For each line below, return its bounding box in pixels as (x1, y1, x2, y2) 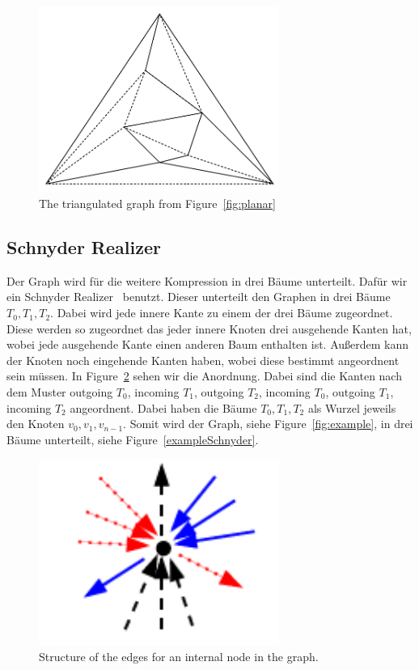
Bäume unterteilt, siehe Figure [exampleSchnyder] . (6, 430, 259, 447)
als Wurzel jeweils (307, 399, 396, 416)
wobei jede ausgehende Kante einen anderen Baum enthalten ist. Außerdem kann (6, 336, 409, 353)
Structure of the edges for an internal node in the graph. (39, 648, 319, 665)
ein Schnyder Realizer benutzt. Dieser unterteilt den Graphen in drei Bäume (6, 288, 391, 305)
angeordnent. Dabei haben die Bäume (70, 399, 257, 416)
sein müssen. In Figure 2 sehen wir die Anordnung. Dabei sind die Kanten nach (6, 367, 402, 384)
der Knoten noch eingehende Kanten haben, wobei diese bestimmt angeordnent (6, 351, 400, 368)
